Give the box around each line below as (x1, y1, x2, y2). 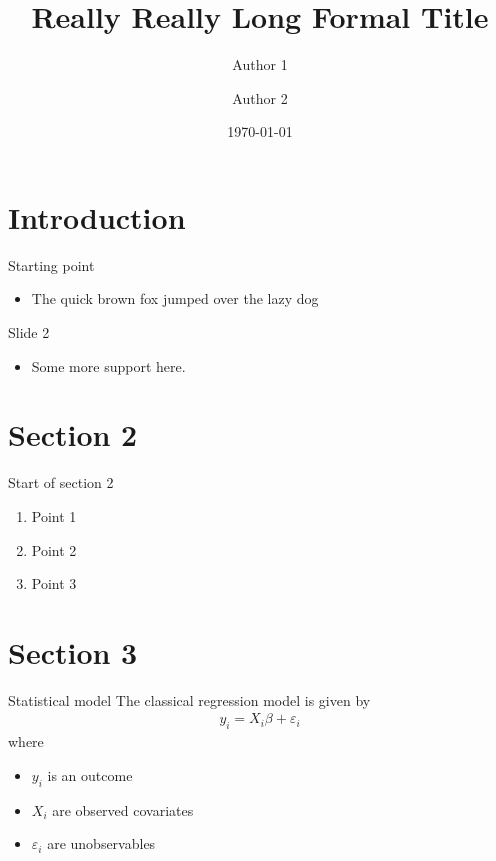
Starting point (8, 254, 95, 275)
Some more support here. (31, 355, 186, 376)
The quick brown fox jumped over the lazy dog (31, 288, 319, 309)
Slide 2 (8, 322, 50, 343)
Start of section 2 (8, 472, 114, 493)
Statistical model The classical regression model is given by (8, 689, 371, 710)
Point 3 (31, 573, 77, 594)
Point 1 (31, 505, 77, 526)
